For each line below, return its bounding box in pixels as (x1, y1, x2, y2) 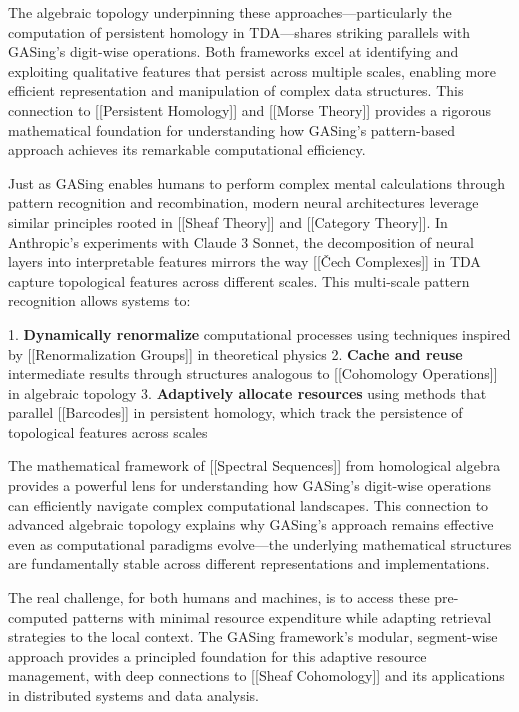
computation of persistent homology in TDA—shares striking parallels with (8, 21, 471, 42)
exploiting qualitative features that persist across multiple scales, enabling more (8, 60, 496, 81)
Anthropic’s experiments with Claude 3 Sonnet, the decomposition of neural (8, 231, 474, 252)
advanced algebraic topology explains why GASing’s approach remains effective (8, 514, 494, 535)
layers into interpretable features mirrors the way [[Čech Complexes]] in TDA (8, 251, 481, 272)
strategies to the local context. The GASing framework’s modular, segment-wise (8, 626, 498, 647)
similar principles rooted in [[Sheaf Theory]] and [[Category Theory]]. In (8, 211, 448, 232)
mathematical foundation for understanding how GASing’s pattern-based (8, 119, 455, 140)
